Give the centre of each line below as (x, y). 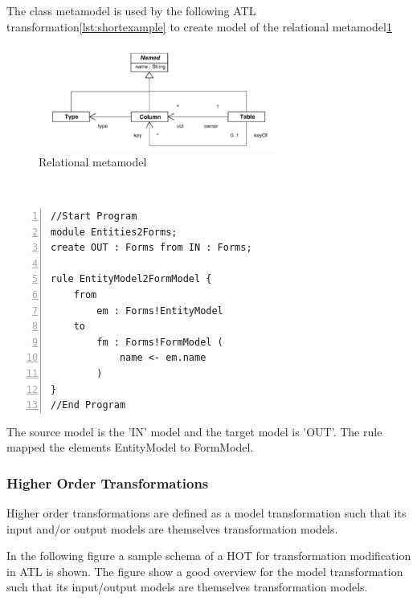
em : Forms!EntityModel (160, 311)
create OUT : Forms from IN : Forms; (151, 248)
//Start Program (94, 216)
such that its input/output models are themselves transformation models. (187, 587)
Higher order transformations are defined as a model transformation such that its (206, 513)
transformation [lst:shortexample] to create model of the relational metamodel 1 (199, 26)
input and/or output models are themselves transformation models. (172, 528)
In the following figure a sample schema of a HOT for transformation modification (209, 556)
